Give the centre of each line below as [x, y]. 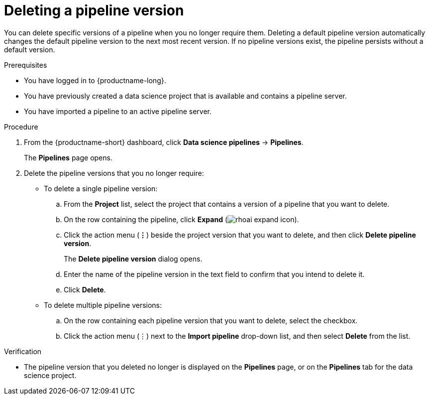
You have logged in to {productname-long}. [95, 80]
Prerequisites [26, 65]
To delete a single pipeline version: [101, 188]
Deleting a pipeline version [94, 10]
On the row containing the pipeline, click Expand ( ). [181, 219]
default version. [30, 49]
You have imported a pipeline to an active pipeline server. [118, 111]
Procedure [21, 127]
